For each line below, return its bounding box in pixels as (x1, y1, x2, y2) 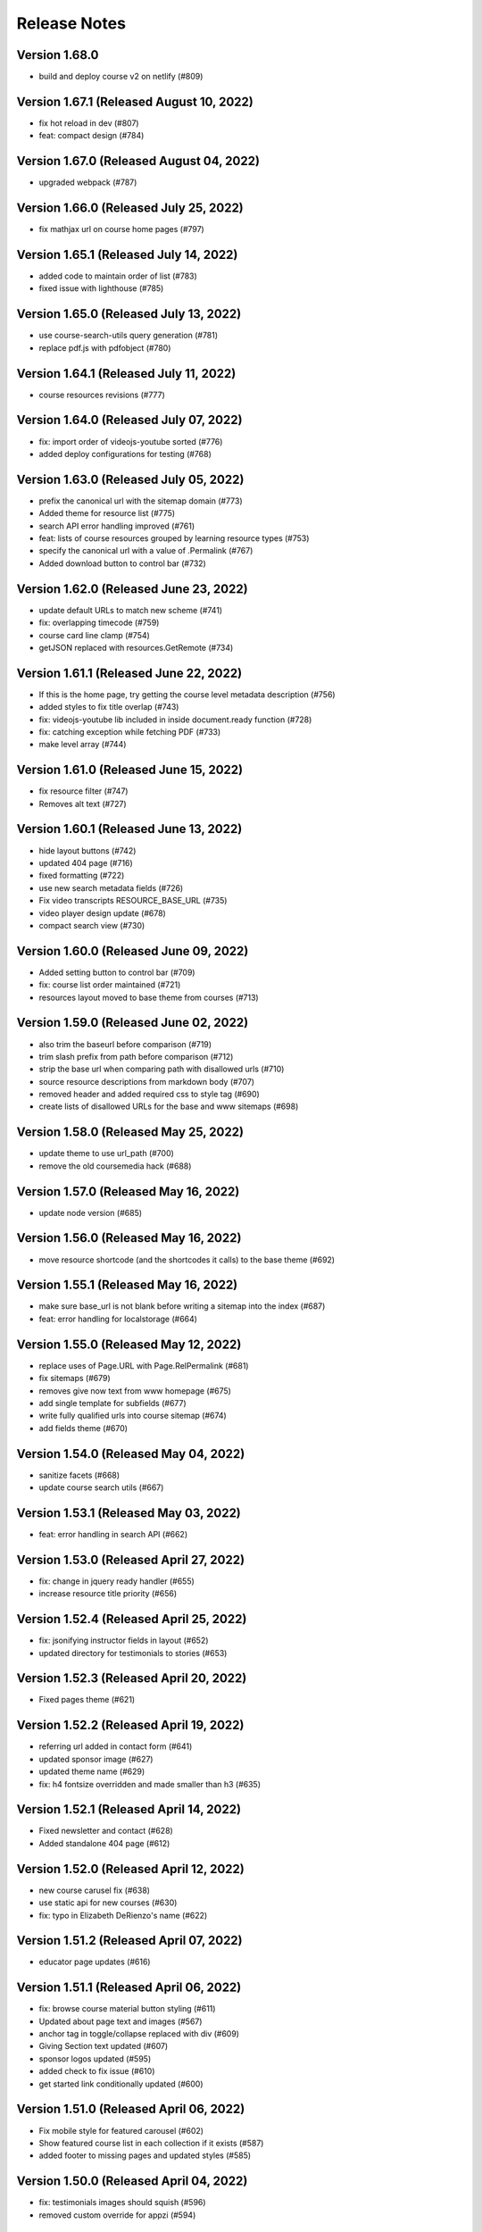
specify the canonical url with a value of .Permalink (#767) (38, 546, 253, 556)
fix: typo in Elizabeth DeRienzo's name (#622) (38, 1910, 208, 1920)
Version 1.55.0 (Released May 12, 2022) (16, 1337, 242, 1352)
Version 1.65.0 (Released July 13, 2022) (16, 306, 242, 321)
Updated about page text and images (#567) (38, 2016, 203, 2027)
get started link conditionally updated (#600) (38, 2078, 204, 2089)
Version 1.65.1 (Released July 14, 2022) (16, 246, 238, 262)
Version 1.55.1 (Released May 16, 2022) (16, 1278, 238, 1293)
